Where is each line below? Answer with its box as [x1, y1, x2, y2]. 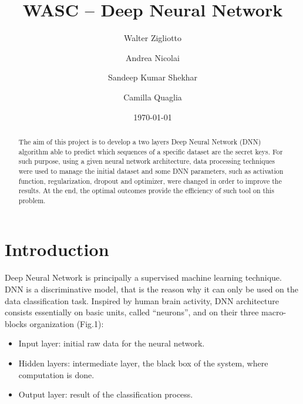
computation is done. [18, 368, 95, 381]
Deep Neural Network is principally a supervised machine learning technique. [5, 271, 282, 284]
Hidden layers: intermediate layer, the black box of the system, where [18, 356, 268, 369]
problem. [18, 195, 46, 205]
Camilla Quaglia [123, 90, 182, 103]
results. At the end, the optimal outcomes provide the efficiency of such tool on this [18, 186, 274, 196]
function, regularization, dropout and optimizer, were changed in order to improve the [18, 176, 282, 186]
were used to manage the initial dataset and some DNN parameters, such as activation [18, 166, 284, 176]
